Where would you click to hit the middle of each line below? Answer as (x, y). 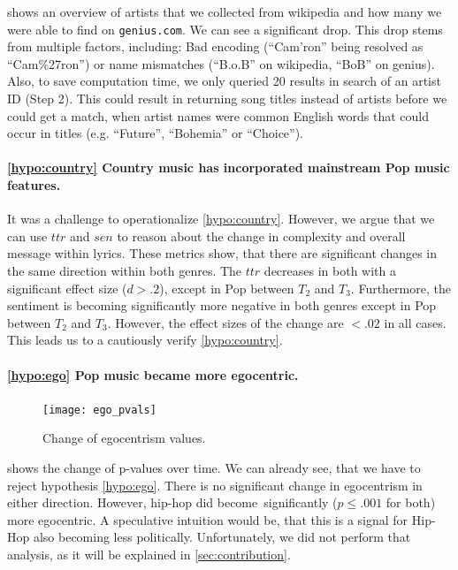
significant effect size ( (67, 288)
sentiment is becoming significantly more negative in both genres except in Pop (222, 305)
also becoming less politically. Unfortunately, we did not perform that (222, 537)
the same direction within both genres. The (125, 270)
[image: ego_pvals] (99, 410)
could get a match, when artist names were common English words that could (218, 115)
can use (27, 236)
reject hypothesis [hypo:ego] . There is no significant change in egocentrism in (215, 485)
